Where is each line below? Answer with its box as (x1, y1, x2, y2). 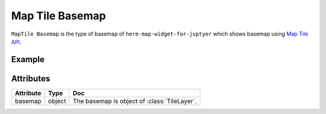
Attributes (11, 73, 51, 84)
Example (11, 54, 45, 65)
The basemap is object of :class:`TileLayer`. (72, 97, 197, 105)
